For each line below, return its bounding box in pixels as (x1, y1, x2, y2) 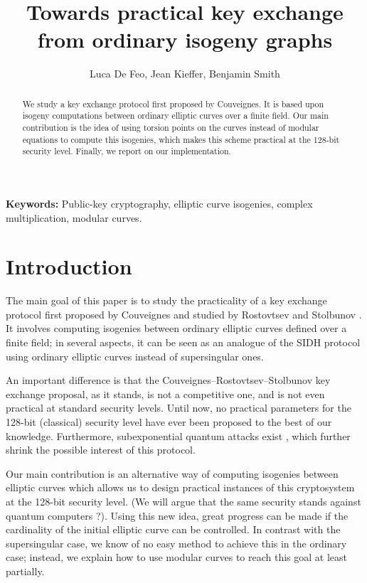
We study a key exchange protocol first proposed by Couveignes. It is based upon (22, 97, 324, 109)
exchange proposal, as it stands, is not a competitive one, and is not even (6, 386, 325, 401)
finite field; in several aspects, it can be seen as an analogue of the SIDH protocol (6, 335, 361, 350)
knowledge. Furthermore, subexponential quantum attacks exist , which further (6, 428, 351, 443)
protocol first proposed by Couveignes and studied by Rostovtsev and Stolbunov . (6, 306, 362, 321)
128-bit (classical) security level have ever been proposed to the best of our (6, 414, 332, 429)
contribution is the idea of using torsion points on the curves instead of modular (22, 122, 319, 134)
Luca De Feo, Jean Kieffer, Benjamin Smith (90, 66, 280, 81)
